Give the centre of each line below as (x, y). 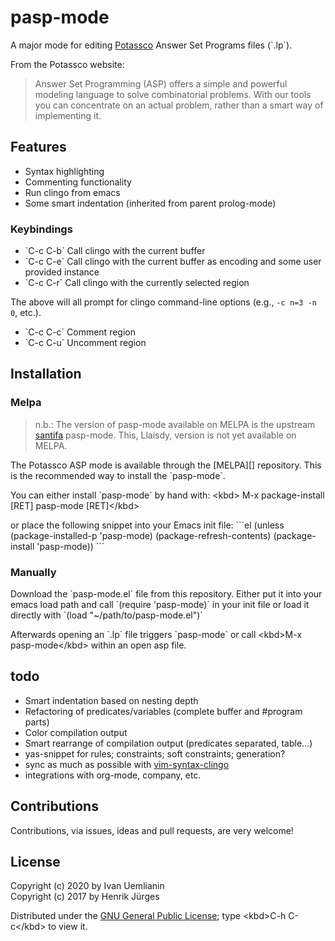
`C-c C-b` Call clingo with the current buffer (115, 251)
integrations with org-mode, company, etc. (113, 775)
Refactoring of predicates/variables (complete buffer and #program (163, 711)
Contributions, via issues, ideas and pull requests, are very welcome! (152, 830)
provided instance (62, 272)
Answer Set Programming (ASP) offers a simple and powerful (161, 83)
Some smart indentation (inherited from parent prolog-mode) (150, 203)
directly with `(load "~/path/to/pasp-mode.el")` (106, 615)
